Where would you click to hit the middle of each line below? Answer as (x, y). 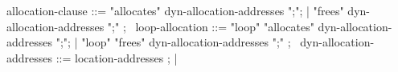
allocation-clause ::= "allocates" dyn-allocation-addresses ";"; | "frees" (175, 10)
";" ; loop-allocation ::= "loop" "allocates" (211, 26)
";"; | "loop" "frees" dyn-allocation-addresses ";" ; (173, 42)
